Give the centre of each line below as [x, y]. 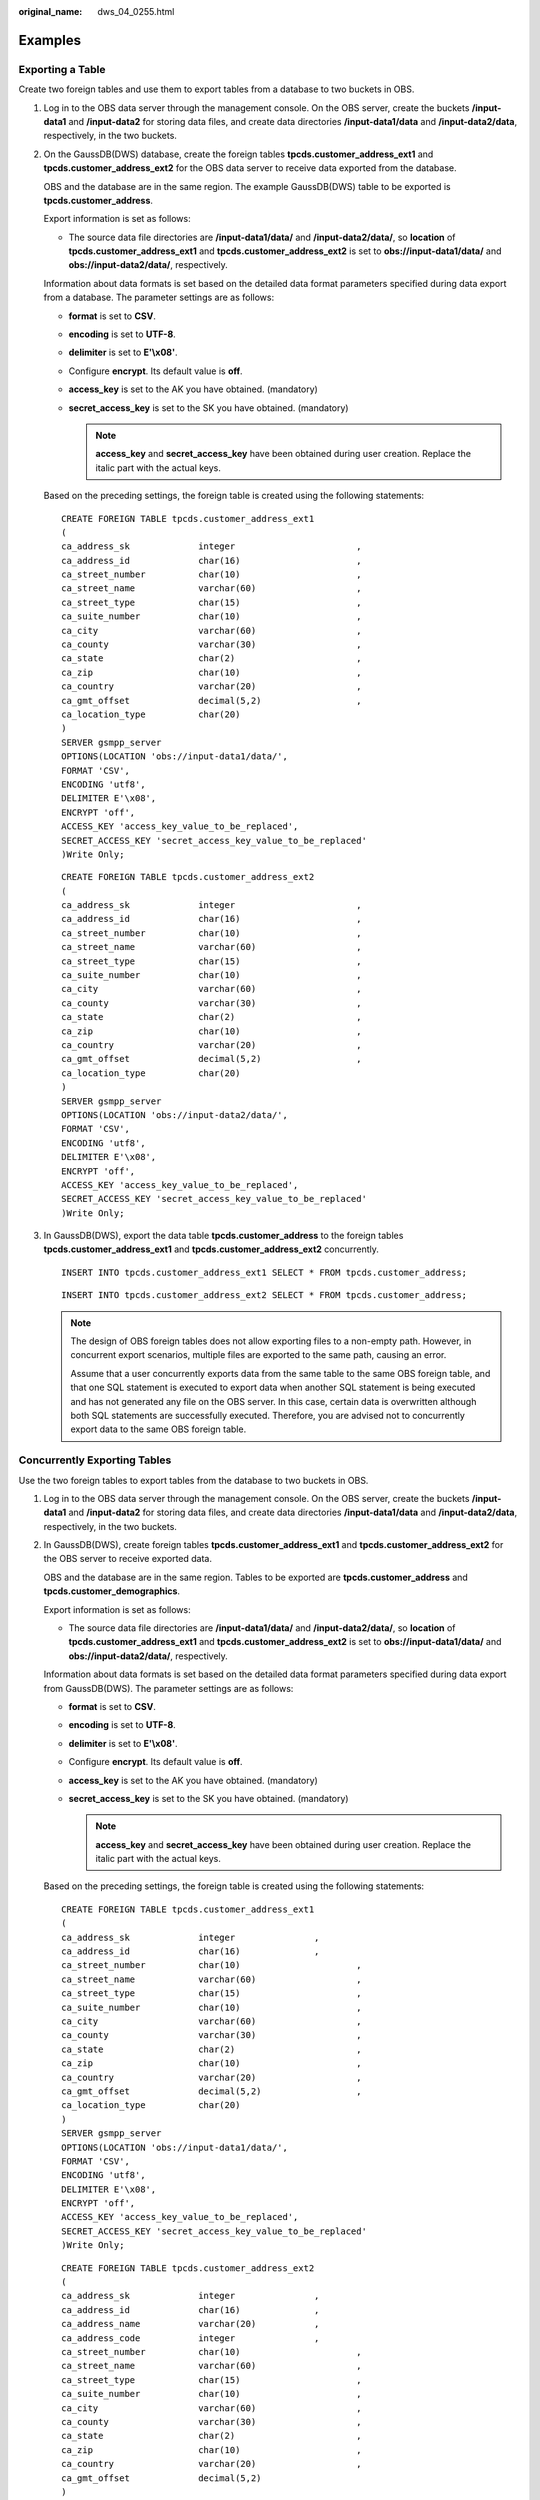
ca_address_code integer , [190, 2338]
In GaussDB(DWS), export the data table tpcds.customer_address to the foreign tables [223, 1236]
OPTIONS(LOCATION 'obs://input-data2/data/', [175, 1114]
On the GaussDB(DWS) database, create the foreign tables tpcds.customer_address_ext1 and [238, 154]
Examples [50, 40]
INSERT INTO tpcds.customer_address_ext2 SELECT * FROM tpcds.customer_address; [264, 1295]
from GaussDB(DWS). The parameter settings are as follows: [168, 1688]
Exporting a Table [62, 69]
